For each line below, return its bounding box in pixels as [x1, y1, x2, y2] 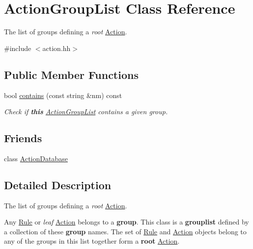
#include [4, 43, 31, 53]
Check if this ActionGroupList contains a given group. [4, 106, 168, 117]
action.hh [42, 43, 71, 53]
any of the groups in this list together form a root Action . [4, 236, 180, 246]
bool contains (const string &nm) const [4, 90, 122, 100]
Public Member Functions [4, 67, 139, 82]
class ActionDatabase [4, 153, 68, 163]
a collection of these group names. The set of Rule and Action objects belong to [4, 226, 247, 236]
